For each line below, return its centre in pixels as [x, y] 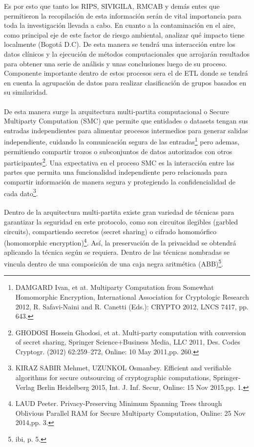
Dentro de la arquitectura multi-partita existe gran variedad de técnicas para [119, 212]
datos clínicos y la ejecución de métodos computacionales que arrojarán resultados [127, 53]
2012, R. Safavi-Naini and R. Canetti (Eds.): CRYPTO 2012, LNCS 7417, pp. [132, 306]
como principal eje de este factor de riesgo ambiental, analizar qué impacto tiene [124, 34]
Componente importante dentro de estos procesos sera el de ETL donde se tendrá [126, 73]
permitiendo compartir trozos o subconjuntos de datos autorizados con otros [118, 151]
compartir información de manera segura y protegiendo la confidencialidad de [120, 182]
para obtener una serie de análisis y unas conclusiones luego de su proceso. [116, 63]
